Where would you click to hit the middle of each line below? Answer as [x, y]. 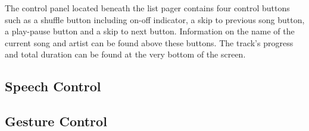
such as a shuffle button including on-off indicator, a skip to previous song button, [155, 19]
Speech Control [53, 86]
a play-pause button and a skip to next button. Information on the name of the [150, 31]
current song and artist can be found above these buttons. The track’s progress [149, 42]
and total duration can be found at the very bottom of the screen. [125, 54]
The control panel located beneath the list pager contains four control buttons [147, 8]
